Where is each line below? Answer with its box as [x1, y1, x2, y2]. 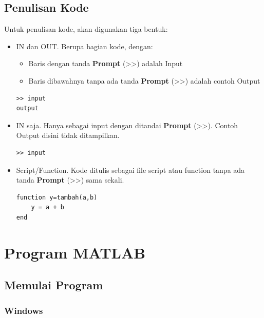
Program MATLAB [4, 242, 146, 263]
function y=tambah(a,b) [16, 193, 98, 201]
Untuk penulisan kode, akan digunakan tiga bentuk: [4, 24, 168, 34]
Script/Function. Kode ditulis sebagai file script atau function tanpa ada [16, 164, 245, 175]
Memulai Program [4, 277, 103, 293]
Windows [4, 304, 43, 316]
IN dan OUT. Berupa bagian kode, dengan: [16, 41, 153, 51]
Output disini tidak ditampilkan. [16, 130, 120, 141]
